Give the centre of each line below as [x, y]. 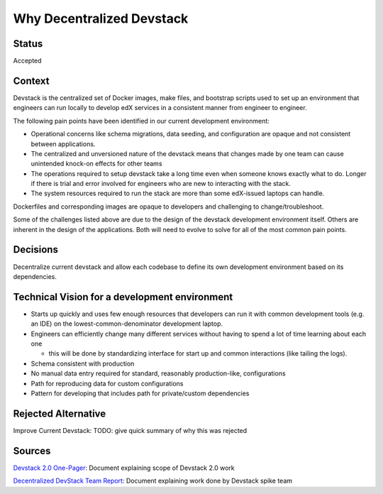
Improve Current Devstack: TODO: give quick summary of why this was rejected [130, 430]
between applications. [63, 144]
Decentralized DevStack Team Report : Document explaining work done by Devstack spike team [153, 481]
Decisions [35, 249]
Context [31, 81]
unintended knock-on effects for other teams [96, 164]
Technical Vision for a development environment [123, 297]
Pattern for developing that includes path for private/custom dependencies [140, 393]
